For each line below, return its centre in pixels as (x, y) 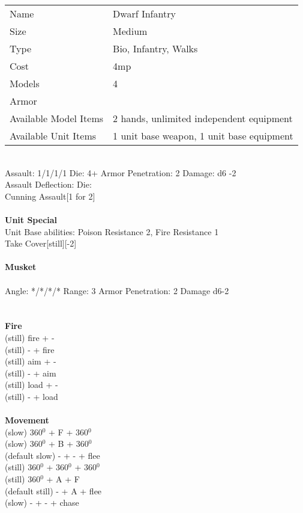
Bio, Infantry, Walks (155, 48)
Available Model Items (57, 118)
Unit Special (31, 219)
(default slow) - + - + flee (52, 455)
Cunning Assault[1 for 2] (50, 196)
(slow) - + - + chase (42, 502)
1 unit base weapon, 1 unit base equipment (203, 136)
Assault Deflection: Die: (48, 184)
